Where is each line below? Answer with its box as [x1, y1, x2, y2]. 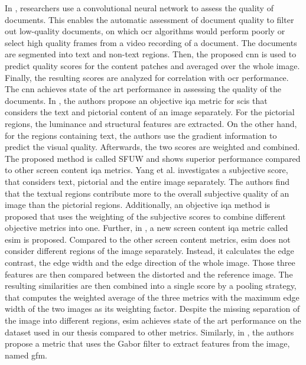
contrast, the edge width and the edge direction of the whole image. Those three [5, 256, 295, 269]
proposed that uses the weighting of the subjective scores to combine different [5, 210, 286, 222]
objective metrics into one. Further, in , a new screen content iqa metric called [5, 221, 288, 234]
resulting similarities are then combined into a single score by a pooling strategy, [5, 279, 297, 292]
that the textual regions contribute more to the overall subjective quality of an [5, 187, 289, 199]
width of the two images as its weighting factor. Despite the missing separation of [5, 302, 300, 315]
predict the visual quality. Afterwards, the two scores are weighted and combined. [5, 141, 300, 153]
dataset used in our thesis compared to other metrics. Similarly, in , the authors [5, 325, 294, 338]
